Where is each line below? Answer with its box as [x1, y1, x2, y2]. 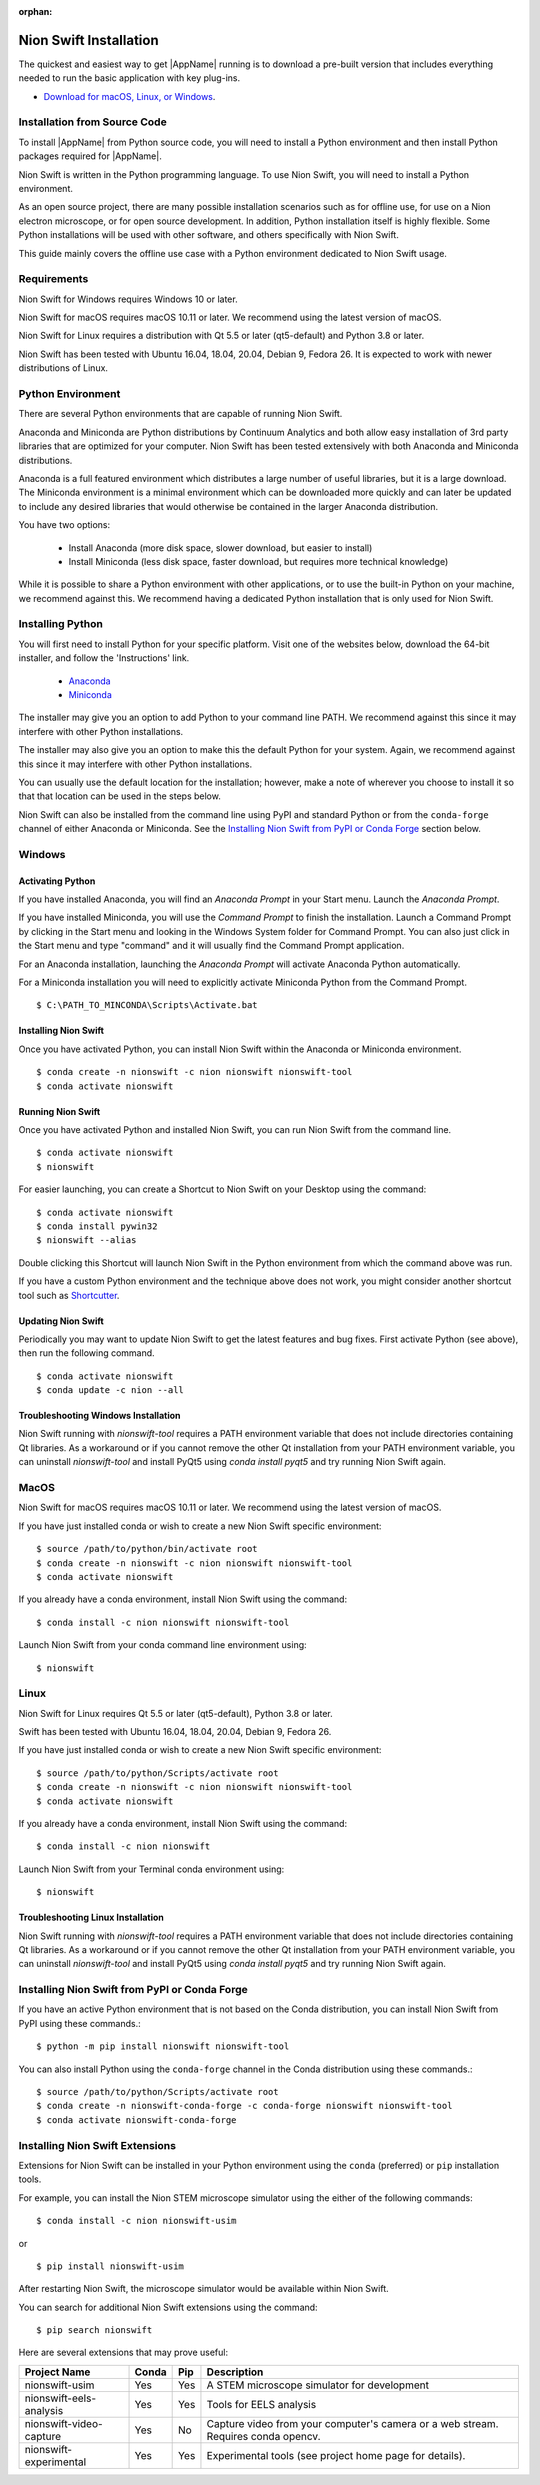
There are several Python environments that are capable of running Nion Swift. [18, 408, 343, 420]
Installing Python [18, 617, 104, 631]
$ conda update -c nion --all [36, 1385, 185, 1396]
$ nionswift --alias [36, 1235, 137, 1246]
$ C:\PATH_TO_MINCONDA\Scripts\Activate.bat [36, 1000, 259, 1011]
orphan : [18, 6, 53, 17]
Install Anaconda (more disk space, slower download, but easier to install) [68, 541, 373, 554]
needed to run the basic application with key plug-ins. [18, 72, 241, 84]
